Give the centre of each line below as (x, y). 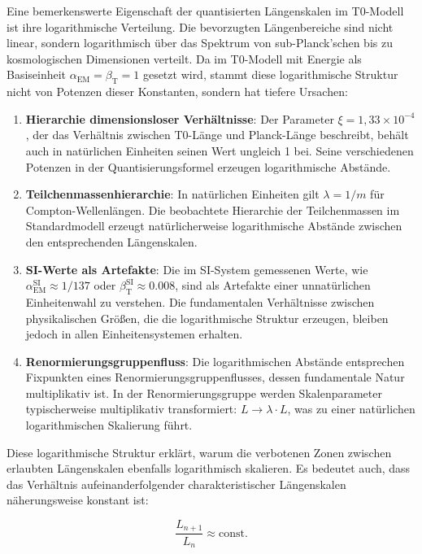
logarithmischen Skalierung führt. (109, 425)
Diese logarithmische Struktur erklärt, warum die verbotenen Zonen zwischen (199, 452)
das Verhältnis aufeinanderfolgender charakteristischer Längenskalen (176, 484)
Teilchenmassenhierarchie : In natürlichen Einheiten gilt (172, 194)
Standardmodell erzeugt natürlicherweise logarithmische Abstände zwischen (214, 226)
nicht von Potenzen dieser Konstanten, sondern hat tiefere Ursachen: (177, 92)
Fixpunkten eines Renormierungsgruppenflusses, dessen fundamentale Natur (215, 377)
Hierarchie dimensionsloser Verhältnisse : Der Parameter (180, 118)
